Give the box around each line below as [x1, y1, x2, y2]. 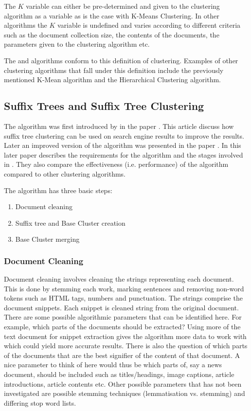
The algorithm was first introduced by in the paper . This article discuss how [4, 121, 234, 131]
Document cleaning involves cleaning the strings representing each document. [4, 274, 234, 284]
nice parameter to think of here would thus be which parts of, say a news [4, 359, 222, 370]
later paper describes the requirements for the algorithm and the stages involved [4, 149, 243, 160]
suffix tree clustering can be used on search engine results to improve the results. [4, 130, 244, 141]
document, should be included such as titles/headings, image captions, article [4, 369, 234, 379]
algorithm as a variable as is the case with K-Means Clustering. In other [4, 10, 219, 20]
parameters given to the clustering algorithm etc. [4, 39, 150, 49]
